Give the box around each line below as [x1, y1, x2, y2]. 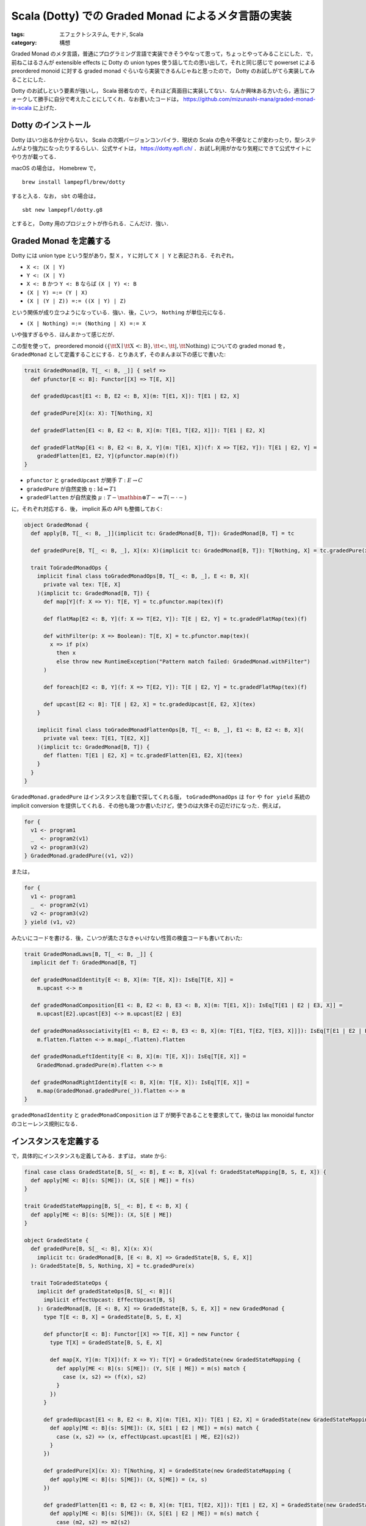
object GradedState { [24, 1237, 89, 1243]
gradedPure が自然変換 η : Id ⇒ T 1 [26, 485, 117, 493]
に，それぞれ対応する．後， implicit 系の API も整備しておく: [11, 505, 163, 512]
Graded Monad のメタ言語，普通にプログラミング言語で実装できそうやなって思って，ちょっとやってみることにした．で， [11, 50, 317, 57]
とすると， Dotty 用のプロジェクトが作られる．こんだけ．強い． [11, 220, 172, 227]
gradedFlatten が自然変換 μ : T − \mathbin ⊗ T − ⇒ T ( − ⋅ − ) [26, 494, 187, 501]
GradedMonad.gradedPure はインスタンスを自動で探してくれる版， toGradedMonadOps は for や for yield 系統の [11, 794, 310, 801]
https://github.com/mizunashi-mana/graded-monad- [183, 95, 316, 103]
